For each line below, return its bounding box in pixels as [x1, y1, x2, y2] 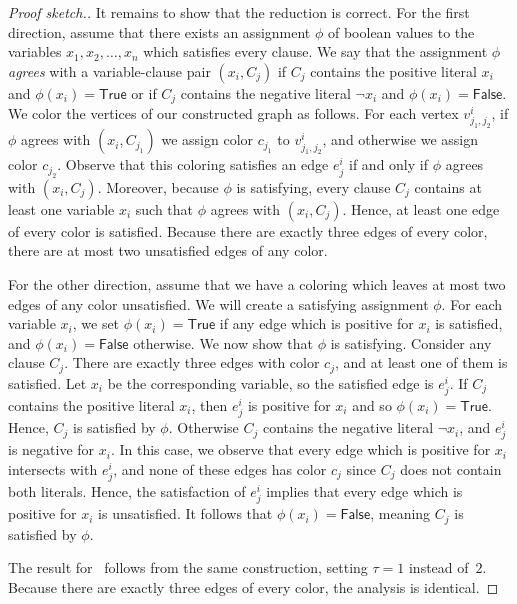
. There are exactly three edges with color [64, 352, 320, 373]
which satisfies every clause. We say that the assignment [143, 41, 488, 62]
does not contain [400, 458, 502, 479]
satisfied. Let [8, 372, 87, 393]
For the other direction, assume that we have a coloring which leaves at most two [8, 273, 506, 294]
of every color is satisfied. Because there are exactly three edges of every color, [8, 220, 488, 241]
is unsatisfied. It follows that [98, 503, 273, 524]
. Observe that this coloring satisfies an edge [57, 154, 329, 175]
